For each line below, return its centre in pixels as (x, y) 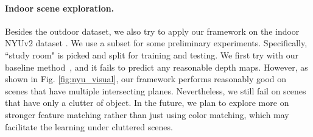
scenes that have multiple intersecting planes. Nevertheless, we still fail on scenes (156, 90)
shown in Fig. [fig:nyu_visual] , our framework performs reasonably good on (146, 79)
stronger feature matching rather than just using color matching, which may (147, 114)
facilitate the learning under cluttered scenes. (89, 126)
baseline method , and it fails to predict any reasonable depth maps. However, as (156, 67)
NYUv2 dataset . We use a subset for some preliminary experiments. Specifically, (156, 43)
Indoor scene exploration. (60, 8)
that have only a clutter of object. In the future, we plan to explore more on (147, 103)
